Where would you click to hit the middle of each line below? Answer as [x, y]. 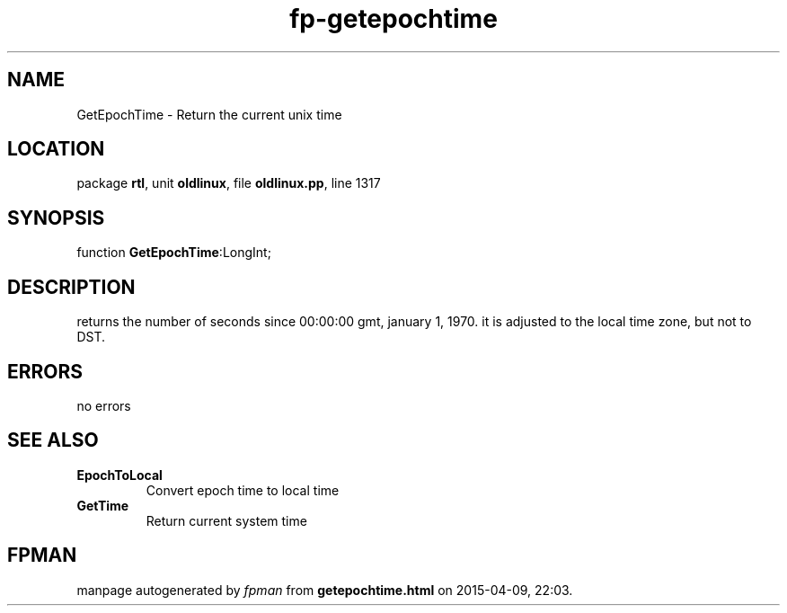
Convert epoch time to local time [243, 490]
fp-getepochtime [393, 19]
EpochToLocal [119, 475]
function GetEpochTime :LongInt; [174, 253]
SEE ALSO [53, 440]
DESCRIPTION [71, 287]
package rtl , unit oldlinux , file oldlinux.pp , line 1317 [229, 183]
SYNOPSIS [56, 218]
